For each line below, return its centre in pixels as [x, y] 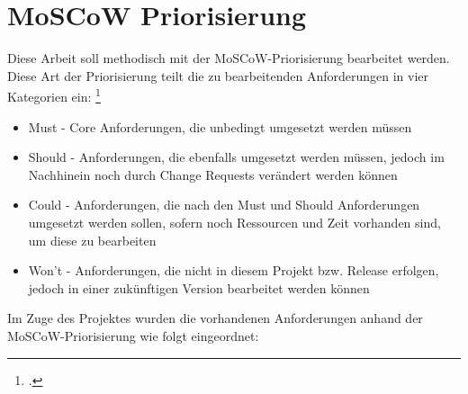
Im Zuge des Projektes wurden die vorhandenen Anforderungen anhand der [215, 318]
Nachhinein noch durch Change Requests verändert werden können [213, 174]
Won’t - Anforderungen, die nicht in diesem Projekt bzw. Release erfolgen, [234, 270]
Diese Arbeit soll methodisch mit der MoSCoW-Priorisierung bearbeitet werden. [229, 58]
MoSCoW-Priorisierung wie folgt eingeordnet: [133, 335]
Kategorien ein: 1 [54, 95]
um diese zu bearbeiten [92, 240]
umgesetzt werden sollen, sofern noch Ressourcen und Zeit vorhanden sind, [234, 222]
